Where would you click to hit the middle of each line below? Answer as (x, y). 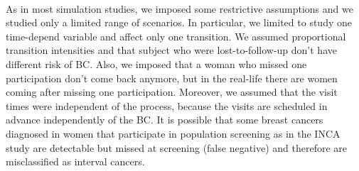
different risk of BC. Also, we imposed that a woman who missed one (156, 64)
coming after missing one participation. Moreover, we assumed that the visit (172, 92)
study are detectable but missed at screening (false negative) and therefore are (177, 147)
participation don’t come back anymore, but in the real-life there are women (172, 78)
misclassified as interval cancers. (75, 161)
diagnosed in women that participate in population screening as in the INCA (173, 133)
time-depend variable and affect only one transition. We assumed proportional (176, 36)
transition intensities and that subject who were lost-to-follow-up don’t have (171, 50)
